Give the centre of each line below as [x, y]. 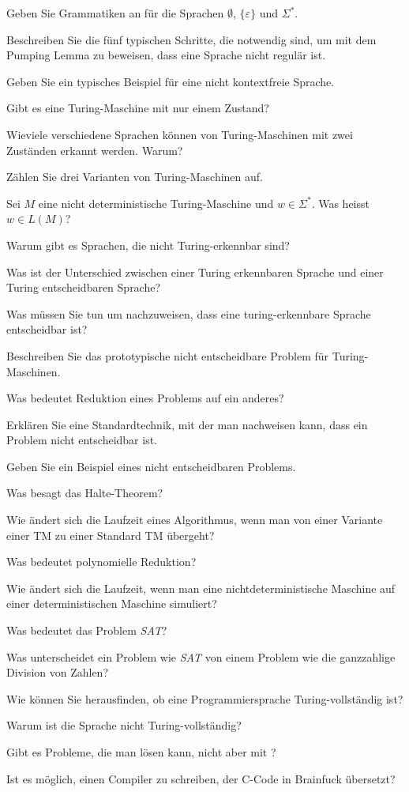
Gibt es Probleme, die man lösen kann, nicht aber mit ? [141, 752]
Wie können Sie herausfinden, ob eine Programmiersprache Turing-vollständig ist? [205, 698]
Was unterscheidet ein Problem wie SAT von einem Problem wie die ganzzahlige [201, 656]
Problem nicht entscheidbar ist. [82, 440]
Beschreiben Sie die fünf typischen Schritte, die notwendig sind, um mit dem [191, 39]
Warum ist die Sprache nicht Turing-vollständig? [124, 725]
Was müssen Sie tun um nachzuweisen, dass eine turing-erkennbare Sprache [189, 313]
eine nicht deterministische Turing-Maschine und [156, 203]
